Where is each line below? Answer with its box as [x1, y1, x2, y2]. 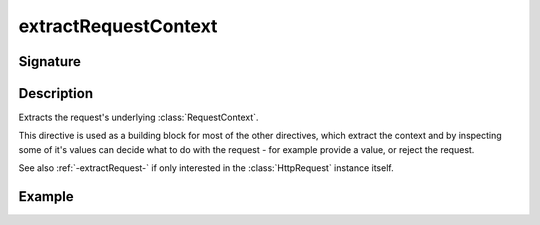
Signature [18, 53, 82, 70]
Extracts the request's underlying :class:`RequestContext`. [18, 111, 259, 124]
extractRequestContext [18, 15, 218, 37]
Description [18, 85, 94, 102]
